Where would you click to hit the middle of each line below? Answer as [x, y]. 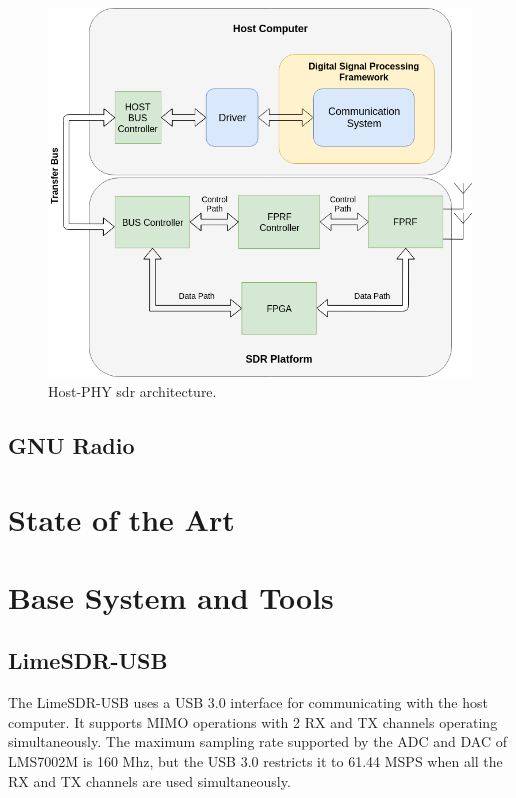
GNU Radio [71, 444]
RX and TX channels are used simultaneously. [149, 780]
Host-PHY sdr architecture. [132, 390]
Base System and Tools [171, 596]
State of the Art [121, 518]
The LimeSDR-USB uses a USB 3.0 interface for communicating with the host [248, 702]
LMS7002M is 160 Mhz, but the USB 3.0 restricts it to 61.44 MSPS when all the [255, 761]
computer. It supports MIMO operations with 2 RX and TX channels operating [253, 721]
